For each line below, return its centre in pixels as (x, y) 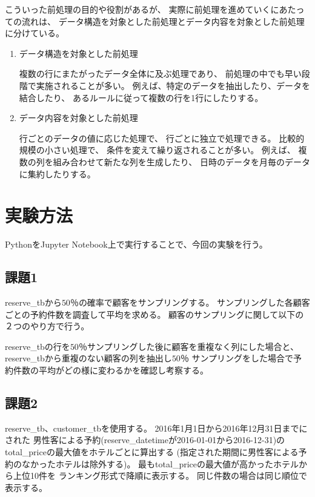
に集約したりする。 (57, 173)
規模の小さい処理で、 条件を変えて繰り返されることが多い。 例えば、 (157, 150)
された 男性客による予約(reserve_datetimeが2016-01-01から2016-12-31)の (145, 440)
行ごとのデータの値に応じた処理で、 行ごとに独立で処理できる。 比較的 (162, 138)
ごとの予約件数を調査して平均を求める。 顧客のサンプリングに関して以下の (154, 314)
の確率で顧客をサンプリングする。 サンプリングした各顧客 (194, 302)
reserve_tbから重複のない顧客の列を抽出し (88, 358)
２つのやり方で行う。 (47, 326)
